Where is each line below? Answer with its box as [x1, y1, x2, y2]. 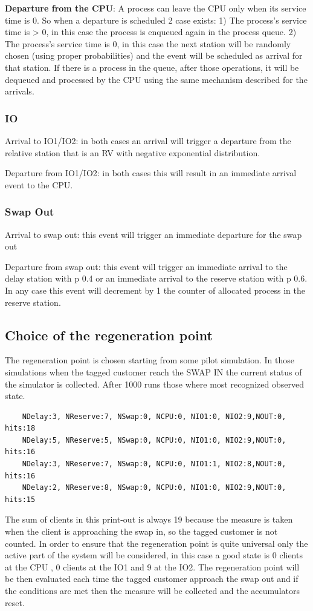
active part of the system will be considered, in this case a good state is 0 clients [5, 549, 303, 561]
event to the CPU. [5, 178, 73, 191]
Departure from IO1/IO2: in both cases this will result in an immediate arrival [5, 167, 297, 179]
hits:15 [5, 495, 36, 504]
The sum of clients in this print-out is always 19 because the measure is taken [5, 513, 293, 526]
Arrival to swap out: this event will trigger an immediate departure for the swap [5, 228, 302, 240]
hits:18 [5, 424, 36, 433]
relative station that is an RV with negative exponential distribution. [5, 146, 260, 159]
